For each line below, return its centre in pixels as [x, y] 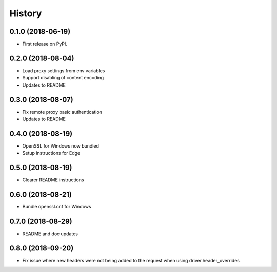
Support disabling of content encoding [63, 78]
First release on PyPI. [45, 44]
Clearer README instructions [53, 180]
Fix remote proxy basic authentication [62, 112]
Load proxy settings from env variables [64, 70]
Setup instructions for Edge [51, 153]
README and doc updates [50, 234]
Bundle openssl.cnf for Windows [57, 207]
